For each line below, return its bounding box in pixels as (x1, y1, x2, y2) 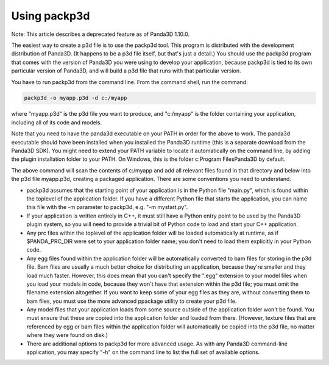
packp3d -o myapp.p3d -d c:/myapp (24, 94, 127, 102)
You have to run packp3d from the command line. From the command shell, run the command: (11, 78, 248, 85)
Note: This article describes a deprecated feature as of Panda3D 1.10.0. (11, 30, 190, 38)
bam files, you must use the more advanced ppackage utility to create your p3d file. (26, 297, 237, 305)
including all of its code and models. (11, 119, 102, 126)
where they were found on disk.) (26, 331, 108, 339)
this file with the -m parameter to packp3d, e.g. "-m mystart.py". (26, 204, 188, 211)
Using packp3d (11, 9, 90, 23)
